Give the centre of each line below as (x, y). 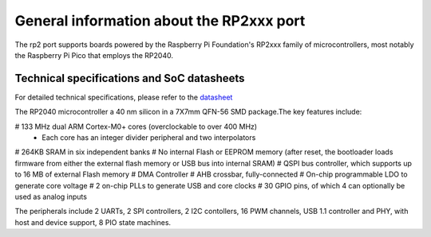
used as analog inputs (51, 196)
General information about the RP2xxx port (160, 21)
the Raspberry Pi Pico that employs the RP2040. (94, 55)
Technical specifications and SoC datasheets (130, 78)
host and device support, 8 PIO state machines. (93, 222)
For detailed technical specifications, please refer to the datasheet (124, 97)
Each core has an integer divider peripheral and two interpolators (149, 138)
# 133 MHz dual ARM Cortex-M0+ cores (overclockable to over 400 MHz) (136, 126)
